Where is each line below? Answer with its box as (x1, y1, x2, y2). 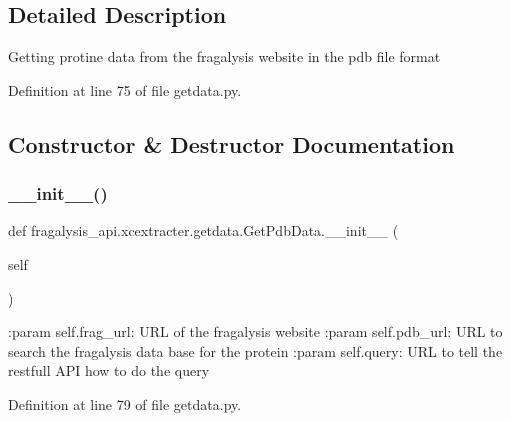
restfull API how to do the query (8, 360, 210, 381)
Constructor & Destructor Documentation (8, 128, 455, 159)
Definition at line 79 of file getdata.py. (8, 393, 242, 414)
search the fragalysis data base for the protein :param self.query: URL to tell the (8, 340, 503, 361)
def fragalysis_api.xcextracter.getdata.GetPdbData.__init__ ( (8, 220, 399, 241)
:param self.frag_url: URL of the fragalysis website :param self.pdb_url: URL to (8, 321, 503, 342)
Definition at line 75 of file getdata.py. (8, 79, 242, 100)
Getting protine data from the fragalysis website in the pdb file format (8, 46, 441, 67)
